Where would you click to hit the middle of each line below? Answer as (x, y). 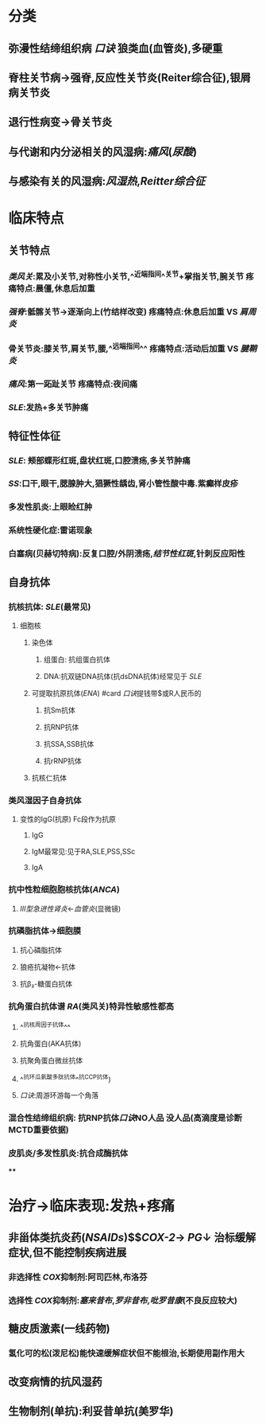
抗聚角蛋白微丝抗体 (51, 1060)
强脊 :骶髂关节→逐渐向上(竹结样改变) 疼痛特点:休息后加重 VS (123, 312)
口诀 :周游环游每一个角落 (59, 1095)
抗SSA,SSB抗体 (69, 744)
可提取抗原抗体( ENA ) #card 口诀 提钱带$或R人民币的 (116, 693)
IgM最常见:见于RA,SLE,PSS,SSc (83, 852)
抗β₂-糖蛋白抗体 (46, 983)
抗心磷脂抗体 (40, 950)
